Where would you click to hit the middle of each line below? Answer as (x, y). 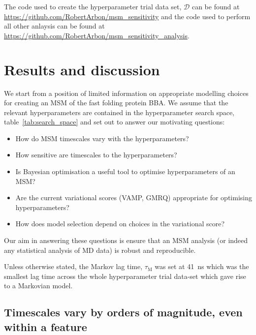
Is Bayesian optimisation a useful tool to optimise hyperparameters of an (125, 171)
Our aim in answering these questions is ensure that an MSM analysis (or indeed (126, 240)
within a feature (46, 326)
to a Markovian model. (38, 286)
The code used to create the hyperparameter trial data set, (93, 6)
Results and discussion (82, 69)
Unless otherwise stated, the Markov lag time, (73, 266)
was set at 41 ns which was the (202, 266)
